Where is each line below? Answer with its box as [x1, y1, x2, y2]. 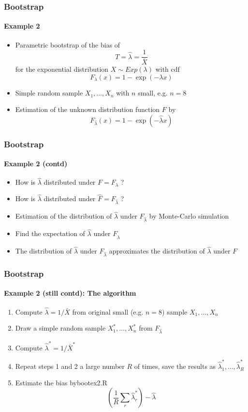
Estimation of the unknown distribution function [15, 104, 160, 114]
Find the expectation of [15, 228, 85, 238]
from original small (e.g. [72, 306, 144, 317]
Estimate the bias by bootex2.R [15, 377, 107, 387]
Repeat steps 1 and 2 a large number [15, 361, 125, 371]
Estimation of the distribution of [15, 211, 112, 221]
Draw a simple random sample [15, 323, 106, 333]
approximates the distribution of [109, 246, 205, 256]
